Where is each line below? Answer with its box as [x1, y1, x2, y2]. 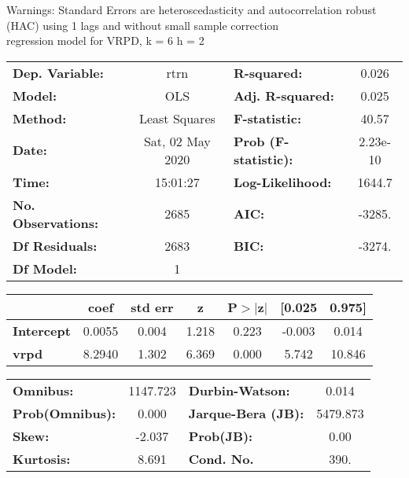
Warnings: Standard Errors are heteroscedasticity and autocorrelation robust [6, 2, 377, 17]
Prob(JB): [188, 426, 253, 445]
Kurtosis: [13, 449, 71, 468]
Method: [13, 108, 67, 127]
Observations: [13, 213, 99, 232]
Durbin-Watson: [188, 381, 290, 399]
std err [131, 297, 174, 316]
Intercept [13, 321, 71, 340]
